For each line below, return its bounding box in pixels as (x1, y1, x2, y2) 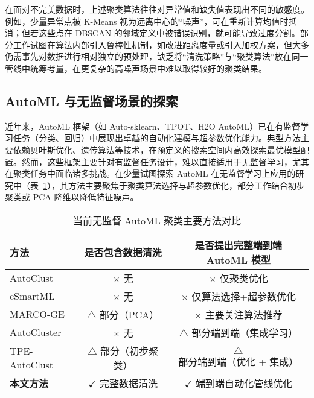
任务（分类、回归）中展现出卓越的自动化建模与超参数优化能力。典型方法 (13, 131, 301, 144)
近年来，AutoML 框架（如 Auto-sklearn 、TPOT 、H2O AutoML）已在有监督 (5, 119, 301, 132)
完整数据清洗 (99, 376, 158, 390)
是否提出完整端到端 (194, 238, 282, 252)
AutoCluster (10, 325, 62, 340)
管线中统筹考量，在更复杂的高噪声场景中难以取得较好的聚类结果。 (5, 62, 267, 74)
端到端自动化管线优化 (196, 376, 293, 390)
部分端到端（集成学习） (191, 325, 298, 340)
